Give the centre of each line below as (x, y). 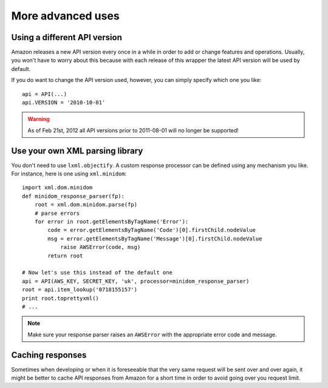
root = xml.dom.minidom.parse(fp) (86, 205)
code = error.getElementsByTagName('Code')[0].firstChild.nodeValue (152, 230)
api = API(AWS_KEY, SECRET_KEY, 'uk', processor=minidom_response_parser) (136, 281)
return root (65, 256)
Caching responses (49, 355)
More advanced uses (65, 16)
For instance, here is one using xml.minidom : (69, 174)
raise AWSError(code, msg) (101, 247)
